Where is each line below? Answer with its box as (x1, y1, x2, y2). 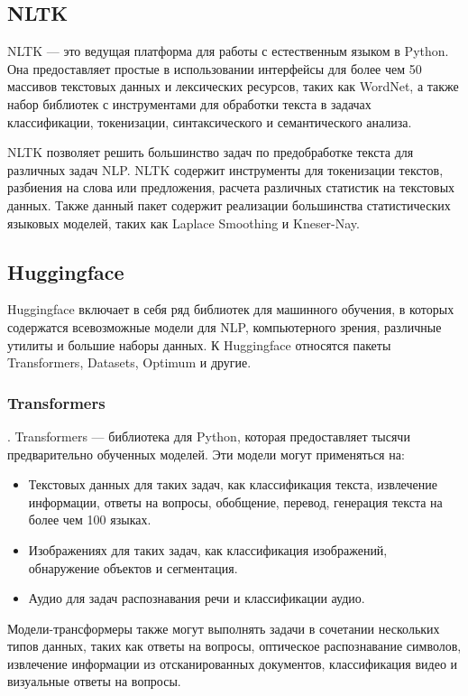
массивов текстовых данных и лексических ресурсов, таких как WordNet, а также (7, 77, 459, 96)
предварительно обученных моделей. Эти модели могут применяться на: (7, 444, 405, 463)
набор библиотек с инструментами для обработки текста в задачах (7, 94, 372, 113)
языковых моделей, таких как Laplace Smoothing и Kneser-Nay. (7, 213, 360, 232)
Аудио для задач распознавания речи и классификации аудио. (28, 589, 365, 608)
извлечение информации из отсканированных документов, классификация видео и (7, 654, 458, 673)
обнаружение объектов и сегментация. (28, 558, 238, 577)
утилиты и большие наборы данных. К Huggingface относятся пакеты (7, 335, 391, 354)
